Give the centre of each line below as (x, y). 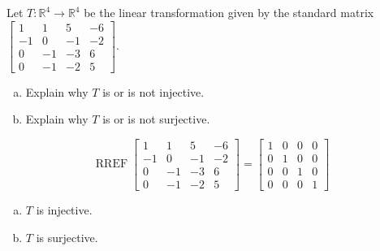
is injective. (64, 210)
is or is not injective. (153, 91)
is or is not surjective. (156, 119)
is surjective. (67, 237)
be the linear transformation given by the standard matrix (229, 12)
